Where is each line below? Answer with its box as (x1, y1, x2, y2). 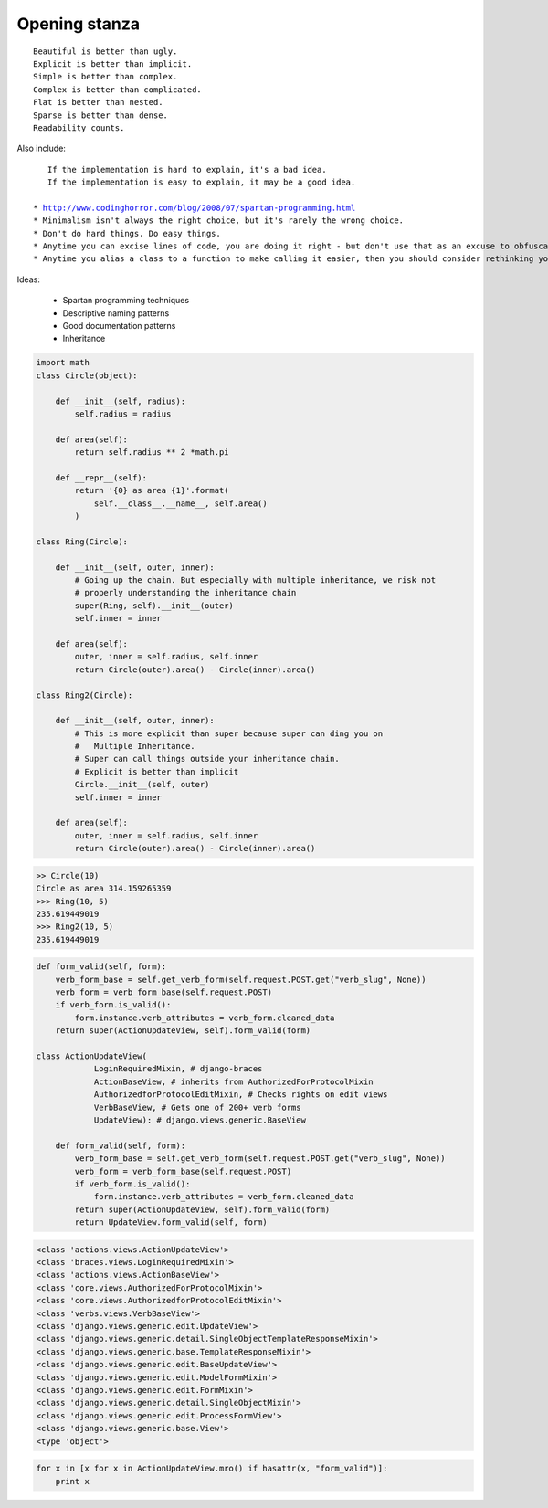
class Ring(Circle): (36, 536, 128, 547)
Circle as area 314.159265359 (36, 883, 172, 894)
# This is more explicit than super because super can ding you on (74, 728, 384, 739)
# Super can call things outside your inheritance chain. (74, 754, 340, 765)
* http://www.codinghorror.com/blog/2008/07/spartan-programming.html (33, 202, 356, 213)
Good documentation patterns (62, 320, 176, 331)
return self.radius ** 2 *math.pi (74, 448, 229, 458)
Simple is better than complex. (33, 71, 178, 82)
